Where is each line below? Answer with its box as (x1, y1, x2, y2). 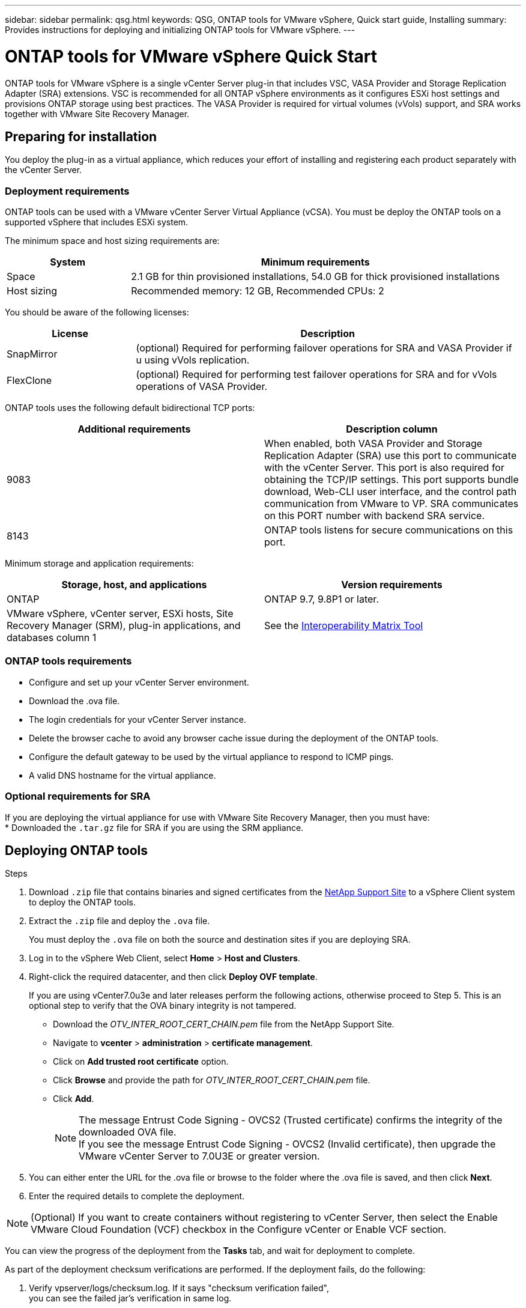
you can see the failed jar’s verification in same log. (29, 1293, 232, 1304)
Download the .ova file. (29, 695, 120, 706)
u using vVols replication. (136, 354, 250, 367)
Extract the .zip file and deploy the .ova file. (29, 916, 210, 926)
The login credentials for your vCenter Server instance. (29, 714, 246, 725)
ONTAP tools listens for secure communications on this (264, 524, 513, 537)
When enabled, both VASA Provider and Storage (264, 437, 483, 450)
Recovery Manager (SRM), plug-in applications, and (7, 619, 241, 632)
